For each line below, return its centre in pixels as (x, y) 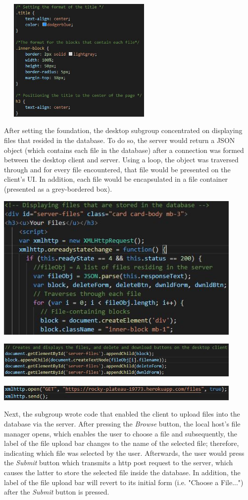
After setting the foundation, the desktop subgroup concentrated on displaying (123, 130)
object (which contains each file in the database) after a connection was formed (124, 150)
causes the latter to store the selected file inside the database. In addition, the (122, 472)
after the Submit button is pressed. (57, 492)
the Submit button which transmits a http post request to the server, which (119, 463)
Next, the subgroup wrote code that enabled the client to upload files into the (122, 414)
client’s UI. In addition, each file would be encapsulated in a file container (116, 179)
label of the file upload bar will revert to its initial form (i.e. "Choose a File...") (124, 482)
